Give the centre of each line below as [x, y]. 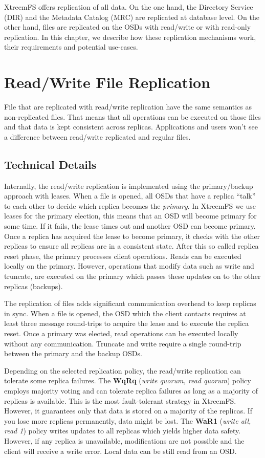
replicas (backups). [34, 286]
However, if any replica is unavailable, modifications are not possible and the [124, 440]
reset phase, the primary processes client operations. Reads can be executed [123, 256]
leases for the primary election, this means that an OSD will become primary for [130, 216]
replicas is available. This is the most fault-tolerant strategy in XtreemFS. [120, 400]
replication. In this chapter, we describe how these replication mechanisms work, [130, 37]
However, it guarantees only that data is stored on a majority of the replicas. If [128, 411]
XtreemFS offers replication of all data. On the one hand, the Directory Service [129, 7]
